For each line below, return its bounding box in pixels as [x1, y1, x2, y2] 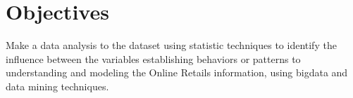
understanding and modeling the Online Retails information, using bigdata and [6, 65, 348, 80]
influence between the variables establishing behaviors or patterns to [6, 51, 301, 66]
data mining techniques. [6, 78, 109, 93]
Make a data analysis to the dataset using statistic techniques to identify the [6, 38, 337, 52]
